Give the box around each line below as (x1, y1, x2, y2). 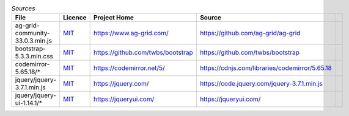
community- (15, 29, 50, 38)
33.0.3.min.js (15, 36, 52, 45)
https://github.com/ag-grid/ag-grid (199, 29, 301, 38)
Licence (63, 13, 87, 22)
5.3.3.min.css (15, 52, 53, 61)
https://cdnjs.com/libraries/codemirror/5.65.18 (199, 64, 332, 72)
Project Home (93, 13, 134, 22)
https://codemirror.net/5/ (93, 64, 165, 72)
